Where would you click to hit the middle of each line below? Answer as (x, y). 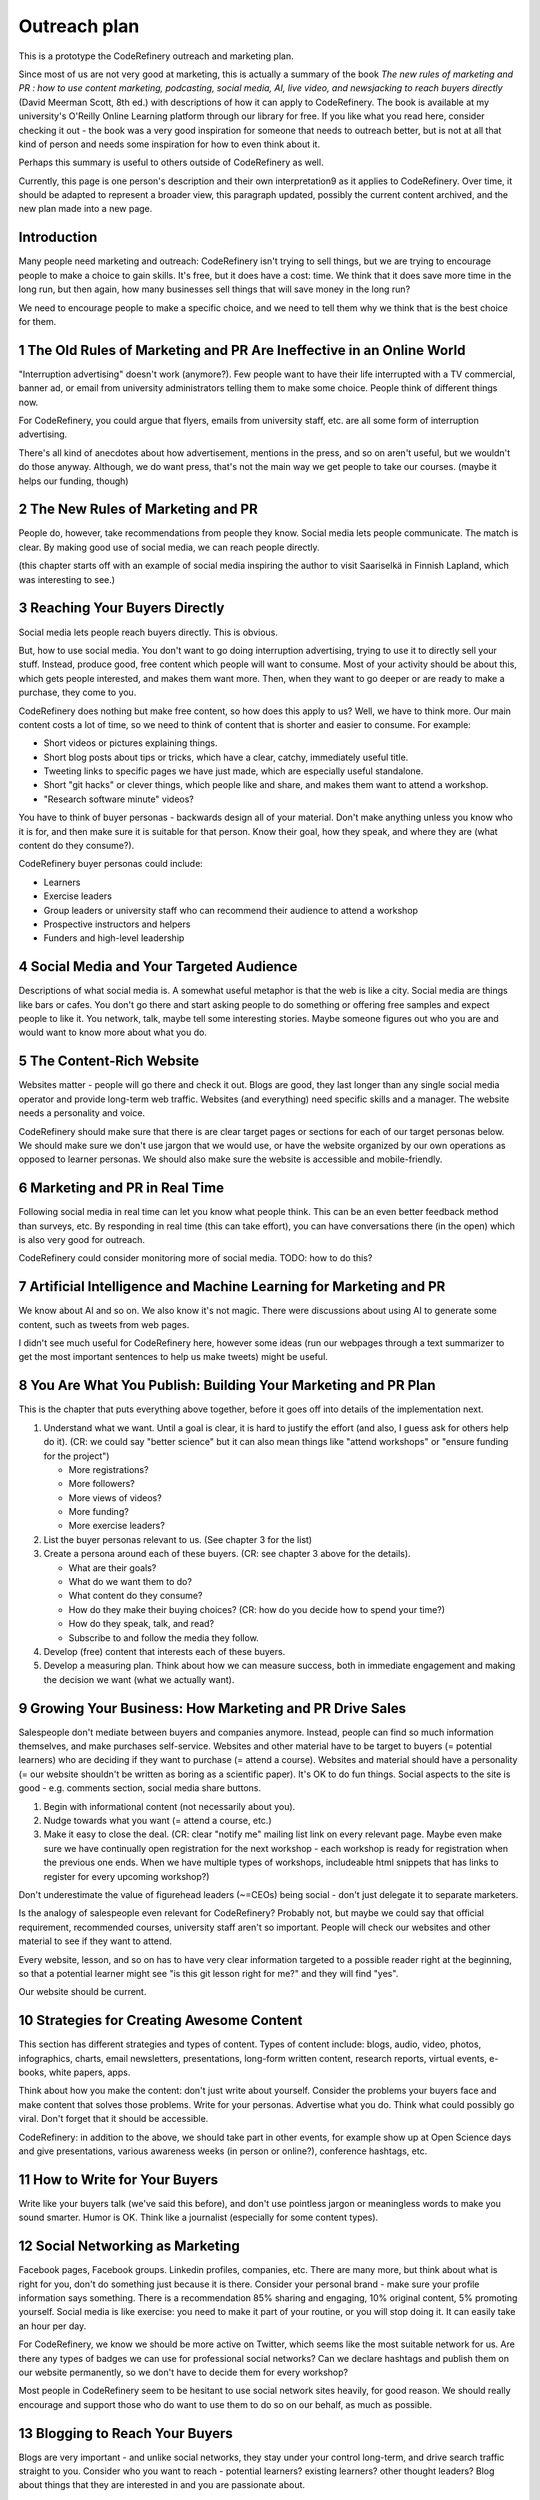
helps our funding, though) (73, 481)
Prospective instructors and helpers (117, 924)
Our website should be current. (82, 1992)
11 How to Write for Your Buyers (118, 2179)
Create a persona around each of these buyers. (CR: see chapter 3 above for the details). (227, 1554)
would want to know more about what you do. (112, 1032)
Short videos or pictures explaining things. (131, 743)
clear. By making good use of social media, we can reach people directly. (169, 547)
